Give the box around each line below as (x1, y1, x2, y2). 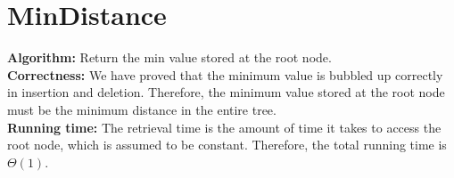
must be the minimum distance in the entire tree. (7, 100, 277, 118)
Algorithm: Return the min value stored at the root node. (7, 48, 332, 67)
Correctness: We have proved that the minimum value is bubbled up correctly (7, 65, 443, 84)
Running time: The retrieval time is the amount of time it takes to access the (7, 117, 442, 136)
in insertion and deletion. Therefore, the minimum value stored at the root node (7, 83, 445, 101)
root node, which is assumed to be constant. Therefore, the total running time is (7, 135, 447, 154)
